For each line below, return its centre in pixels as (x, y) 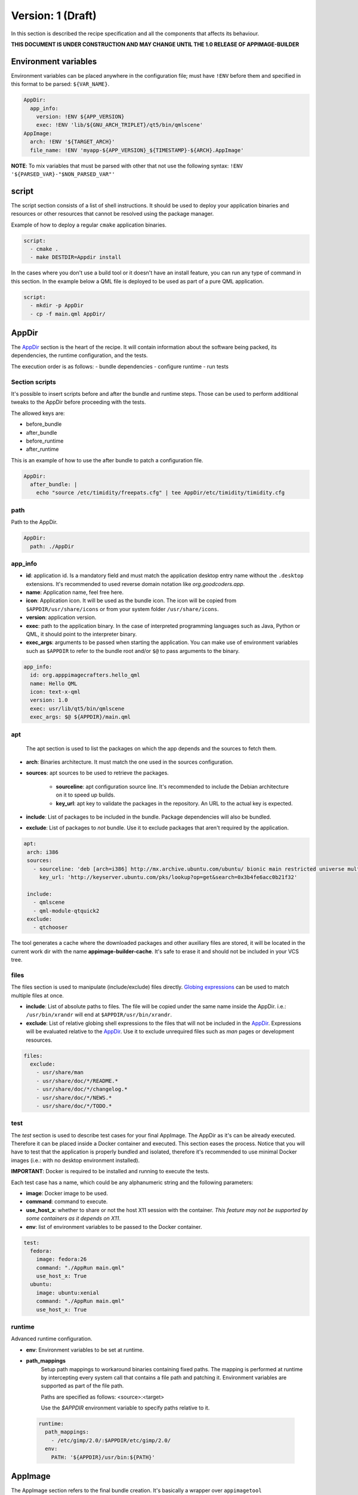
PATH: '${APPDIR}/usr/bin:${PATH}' (103, 1457)
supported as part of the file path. (82, 1386)
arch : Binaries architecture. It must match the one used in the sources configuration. (130, 762)
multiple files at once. (37, 995)
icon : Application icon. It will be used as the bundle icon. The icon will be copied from (131, 600)
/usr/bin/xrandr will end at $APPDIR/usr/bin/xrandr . (99, 1015)
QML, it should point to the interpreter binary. (81, 634)
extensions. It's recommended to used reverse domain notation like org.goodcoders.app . (135, 584)
